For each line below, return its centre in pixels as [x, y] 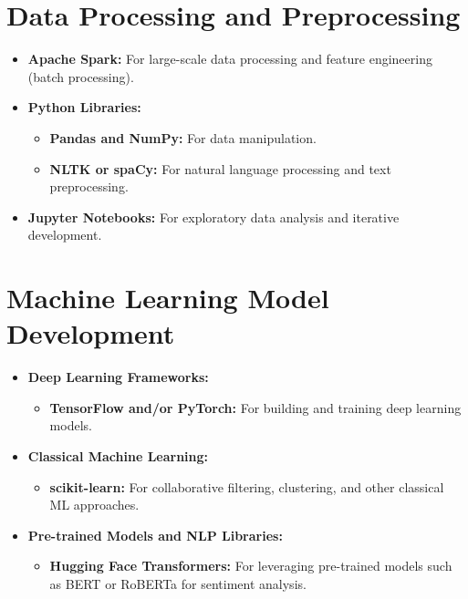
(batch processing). [81, 76]
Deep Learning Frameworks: [118, 377]
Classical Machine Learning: [118, 455]
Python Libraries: [84, 107]
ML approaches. [94, 505]
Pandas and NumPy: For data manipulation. [183, 137]
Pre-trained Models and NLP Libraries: [155, 535]
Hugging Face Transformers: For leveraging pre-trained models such [251, 566]
